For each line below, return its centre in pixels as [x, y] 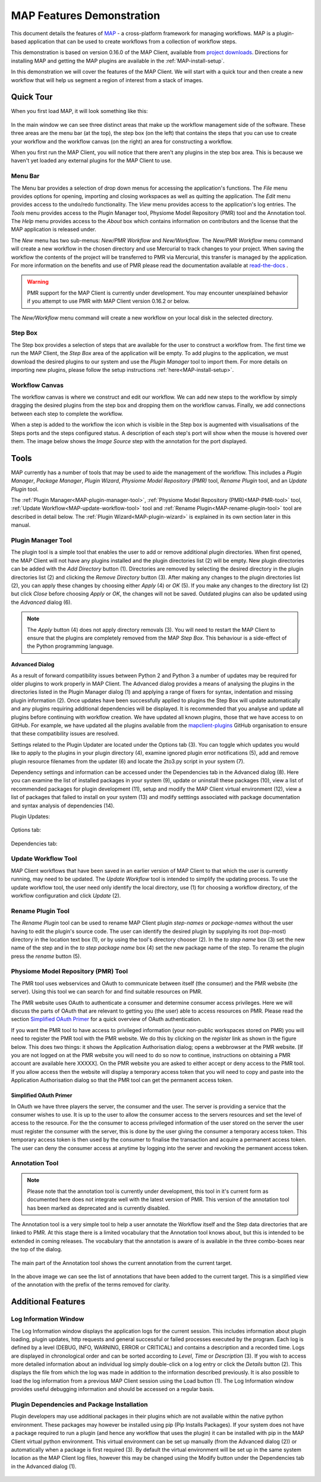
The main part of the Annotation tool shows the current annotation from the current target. [122, 1263]
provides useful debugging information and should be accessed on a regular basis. [113, 1389]
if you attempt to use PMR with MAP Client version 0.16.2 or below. [108, 301]
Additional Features [48, 1302]
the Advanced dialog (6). [42, 602]
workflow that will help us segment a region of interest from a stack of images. [107, 80]
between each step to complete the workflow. [67, 413]
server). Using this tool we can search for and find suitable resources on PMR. [107, 992]
